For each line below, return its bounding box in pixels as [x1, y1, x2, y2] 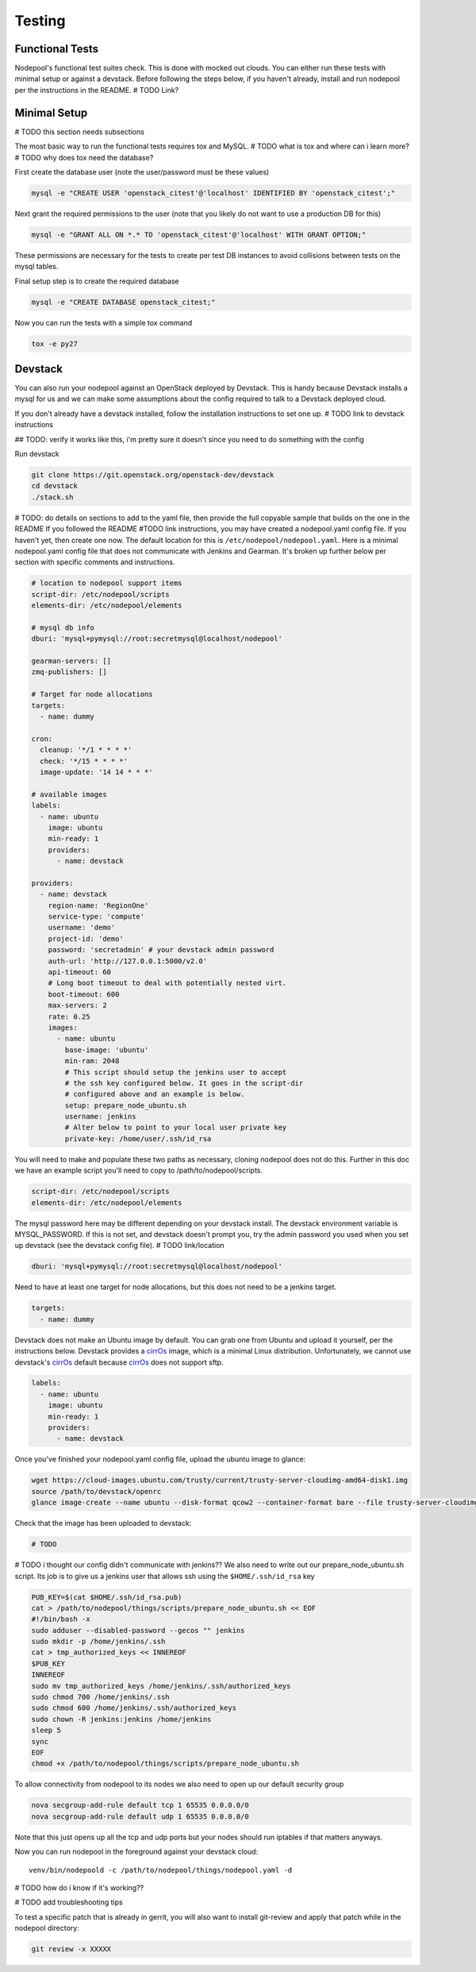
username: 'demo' [48, 923, 116, 932]
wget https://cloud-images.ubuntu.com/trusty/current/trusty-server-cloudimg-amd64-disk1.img [31, 1476, 409, 1485]
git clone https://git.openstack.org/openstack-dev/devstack [31, 471, 274, 480]
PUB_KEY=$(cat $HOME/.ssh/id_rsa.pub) [31, 1593, 182, 1601]
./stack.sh [31, 492, 74, 502]
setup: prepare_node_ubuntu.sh [64, 1100, 186, 1110]
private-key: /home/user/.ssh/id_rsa [64, 1134, 212, 1143]
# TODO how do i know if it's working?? [14, 1882, 144, 1893]
